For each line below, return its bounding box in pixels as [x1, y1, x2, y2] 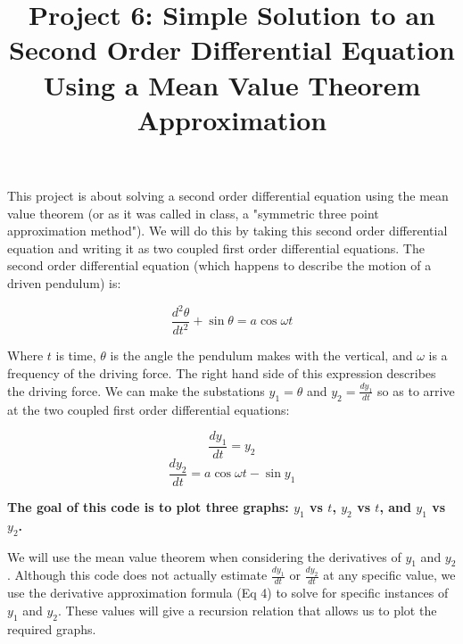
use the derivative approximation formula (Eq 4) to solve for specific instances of [7, 583, 449, 602]
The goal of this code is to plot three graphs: [7, 497, 289, 516]
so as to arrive [377, 381, 455, 400]
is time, [55, 346, 96, 365]
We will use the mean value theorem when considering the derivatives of [7, 547, 401, 566]
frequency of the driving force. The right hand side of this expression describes [7, 364, 436, 382]
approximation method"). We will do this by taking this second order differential [7, 221, 448, 240]
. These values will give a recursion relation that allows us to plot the [58, 600, 437, 619]
